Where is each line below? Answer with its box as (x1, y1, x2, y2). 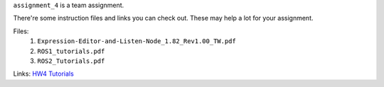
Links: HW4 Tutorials (13, 69, 74, 78)
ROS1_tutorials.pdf (37, 47, 105, 55)
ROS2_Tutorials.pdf (37, 57, 105, 65)
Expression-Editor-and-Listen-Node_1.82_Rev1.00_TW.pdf (37, 37, 236, 45)
